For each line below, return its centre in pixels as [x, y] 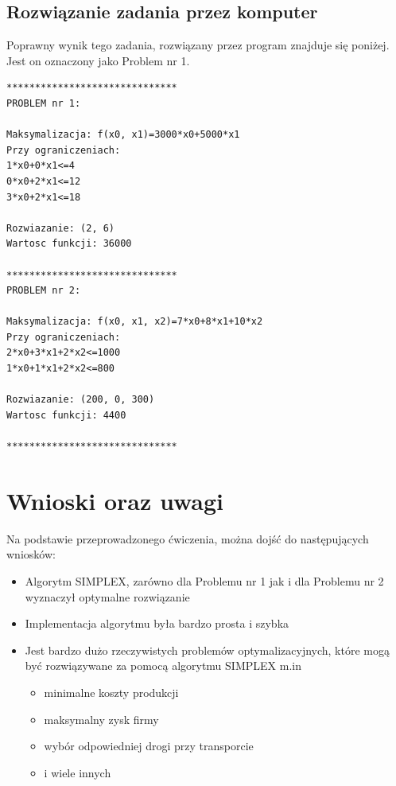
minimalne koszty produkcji [111, 692]
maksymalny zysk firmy [101, 719]
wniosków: [31, 554]
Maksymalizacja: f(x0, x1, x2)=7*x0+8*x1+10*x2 [135, 322]
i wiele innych [78, 772]
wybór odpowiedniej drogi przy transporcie [149, 746]
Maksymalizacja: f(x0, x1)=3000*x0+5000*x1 [123, 135]
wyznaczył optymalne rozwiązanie [107, 596]
